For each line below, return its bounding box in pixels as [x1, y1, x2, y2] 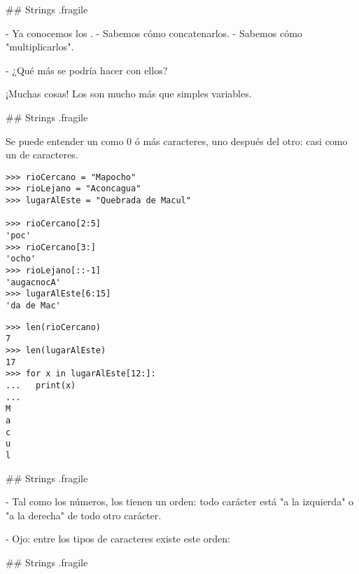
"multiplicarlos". [6, 39, 74, 54]
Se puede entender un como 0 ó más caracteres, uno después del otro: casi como [6, 133, 348, 148]
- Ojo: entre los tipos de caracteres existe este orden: [6, 531, 230, 546]
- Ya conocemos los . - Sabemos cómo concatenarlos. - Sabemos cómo [6, 25, 302, 40]
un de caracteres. [6, 147, 78, 162]
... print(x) [6, 380, 76, 390]
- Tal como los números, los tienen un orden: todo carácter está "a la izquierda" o [6, 494, 354, 509]
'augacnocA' [6, 277, 61, 287]
